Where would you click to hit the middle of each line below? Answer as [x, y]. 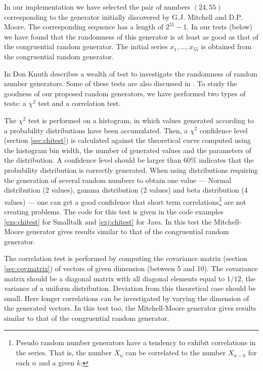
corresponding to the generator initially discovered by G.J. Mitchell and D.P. [123, 16]
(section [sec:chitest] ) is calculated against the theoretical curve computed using [127, 140]
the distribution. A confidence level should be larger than [93, 160]
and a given [57, 362]
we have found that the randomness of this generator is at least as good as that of [131, 36]
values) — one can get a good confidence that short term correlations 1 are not [125, 201]
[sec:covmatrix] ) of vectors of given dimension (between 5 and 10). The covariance [131, 268]
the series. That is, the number [64, 353]
